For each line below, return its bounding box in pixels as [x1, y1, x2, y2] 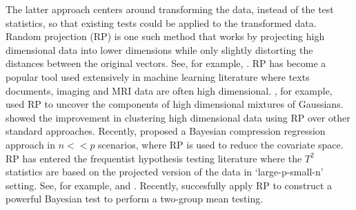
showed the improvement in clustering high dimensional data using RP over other [6, 110, 350, 124]
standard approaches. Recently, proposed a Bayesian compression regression [6, 124, 326, 138]
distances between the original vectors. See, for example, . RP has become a [6, 56, 326, 70]
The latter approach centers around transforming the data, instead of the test [6, 2, 334, 16]
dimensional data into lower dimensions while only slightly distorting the [6, 42, 313, 57]
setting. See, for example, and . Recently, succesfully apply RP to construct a [6, 178, 333, 192]
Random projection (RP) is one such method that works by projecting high [6, 29, 325, 44]
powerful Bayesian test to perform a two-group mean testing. [6, 191, 264, 206]
